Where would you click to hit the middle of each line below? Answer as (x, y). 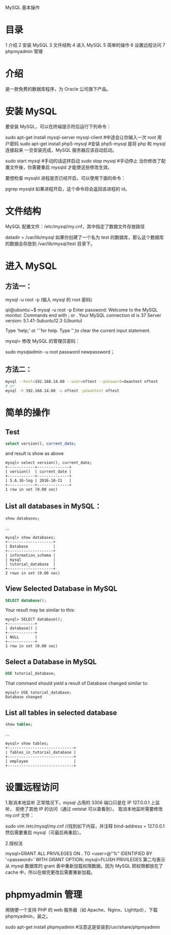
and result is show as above (35, 453)
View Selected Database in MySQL (61, 589)
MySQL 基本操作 (23, 7)
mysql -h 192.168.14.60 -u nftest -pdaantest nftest (62, 391)
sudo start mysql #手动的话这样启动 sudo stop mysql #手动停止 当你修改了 (83, 161)
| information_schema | (31, 555)
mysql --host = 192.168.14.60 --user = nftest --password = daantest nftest (82, 381)
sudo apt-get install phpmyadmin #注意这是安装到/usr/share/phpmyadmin (83, 927)
